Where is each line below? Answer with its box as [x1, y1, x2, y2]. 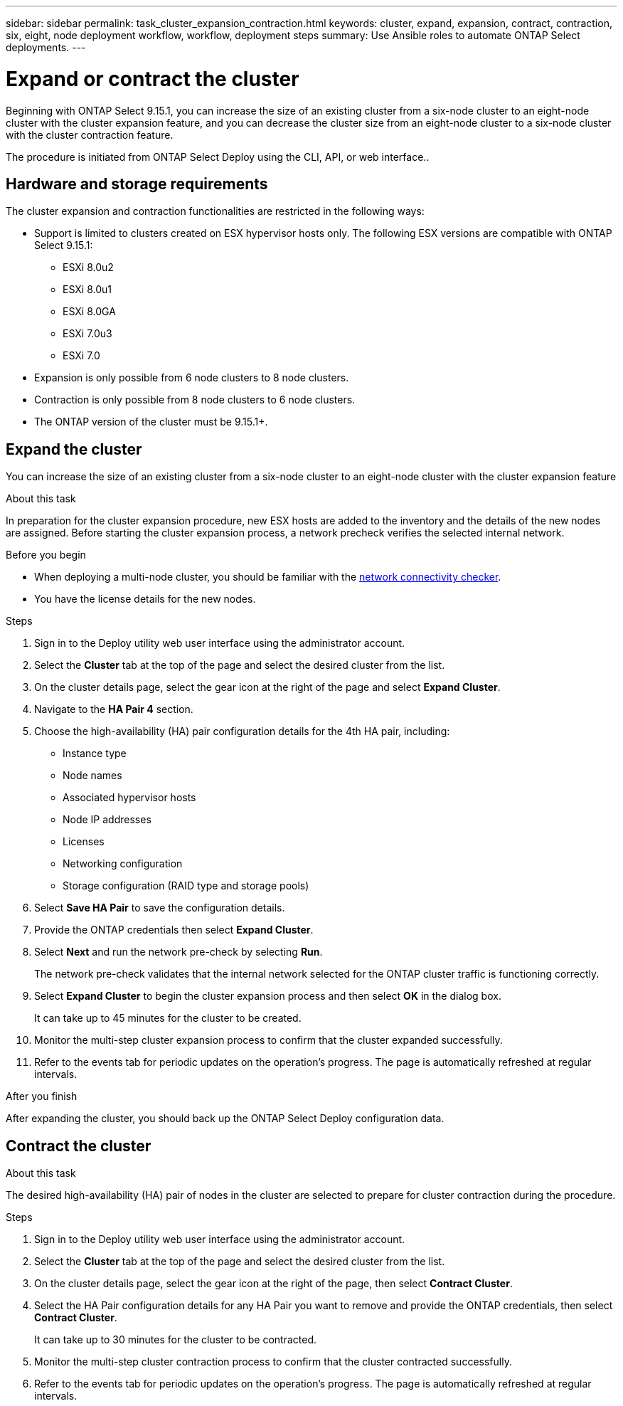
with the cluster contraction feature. [6, 128, 174, 141]
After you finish [6, 1090, 78, 1103]
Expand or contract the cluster [6, 66, 299, 91]
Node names [63, 769, 122, 782]
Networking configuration [63, 857, 183, 870]
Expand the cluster [6, 440, 142, 458]
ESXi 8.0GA [63, 305, 116, 318]
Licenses [63, 835, 105, 848]
